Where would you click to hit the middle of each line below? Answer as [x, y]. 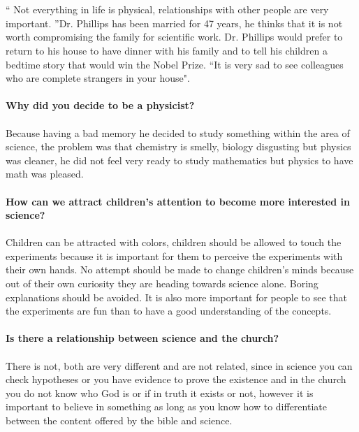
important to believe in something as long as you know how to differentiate [166, 406]
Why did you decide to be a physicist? [100, 105]
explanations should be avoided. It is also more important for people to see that [176, 297]
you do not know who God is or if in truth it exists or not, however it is [160, 393]
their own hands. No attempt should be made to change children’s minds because [180, 269]
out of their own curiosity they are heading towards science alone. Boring [162, 283]
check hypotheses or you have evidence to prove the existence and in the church [176, 379]
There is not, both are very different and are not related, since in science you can [179, 365]
